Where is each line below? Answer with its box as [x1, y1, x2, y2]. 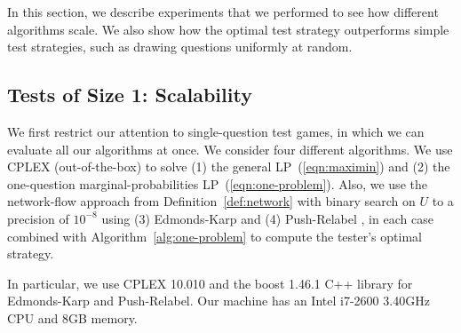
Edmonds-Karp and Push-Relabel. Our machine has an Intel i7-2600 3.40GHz [7, 291, 430, 310]
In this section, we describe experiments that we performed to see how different [7, 3, 439, 20]
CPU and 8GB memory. [7, 308, 138, 327]
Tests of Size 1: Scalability [7, 81, 252, 108]
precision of [7, 209, 69, 227]
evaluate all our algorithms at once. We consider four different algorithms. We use [7, 139, 453, 158]
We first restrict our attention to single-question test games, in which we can [7, 122, 425, 140]
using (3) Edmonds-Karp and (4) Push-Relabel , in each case [101, 209, 433, 227]
